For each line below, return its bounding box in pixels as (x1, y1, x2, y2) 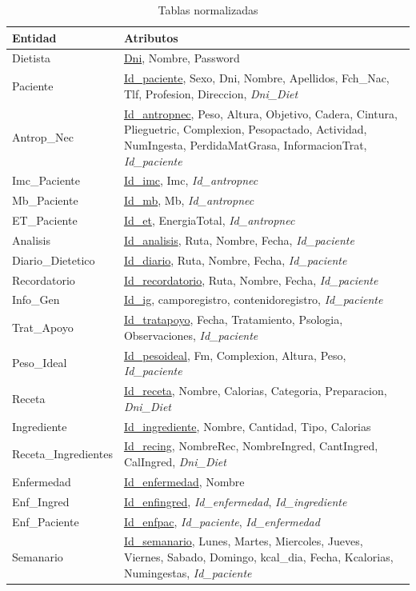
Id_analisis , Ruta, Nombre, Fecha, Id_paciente (123, 231, 354, 248)
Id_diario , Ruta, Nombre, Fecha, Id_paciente (123, 251, 347, 268)
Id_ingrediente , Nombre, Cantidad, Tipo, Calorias (123, 417, 371, 434)
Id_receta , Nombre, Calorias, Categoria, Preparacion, (123, 382, 387, 399)
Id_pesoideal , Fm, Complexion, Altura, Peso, (123, 346, 346, 363)
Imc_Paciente (12, 172, 80, 189)
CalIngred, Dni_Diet (123, 453, 226, 469)
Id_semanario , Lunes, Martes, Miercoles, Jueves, (123, 533, 363, 549)
